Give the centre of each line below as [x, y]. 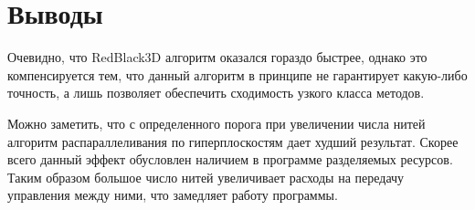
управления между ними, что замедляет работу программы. [173, 195]
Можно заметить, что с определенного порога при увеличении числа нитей [216, 123]
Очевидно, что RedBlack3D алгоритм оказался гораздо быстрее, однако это [217, 57]
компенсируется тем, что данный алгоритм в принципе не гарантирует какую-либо [237, 74]
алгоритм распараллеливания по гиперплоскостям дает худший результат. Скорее [233, 141]
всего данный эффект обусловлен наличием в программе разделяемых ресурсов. [230, 159]
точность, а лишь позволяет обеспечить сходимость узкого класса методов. [216, 93]
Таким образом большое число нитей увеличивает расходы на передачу [206, 177]
